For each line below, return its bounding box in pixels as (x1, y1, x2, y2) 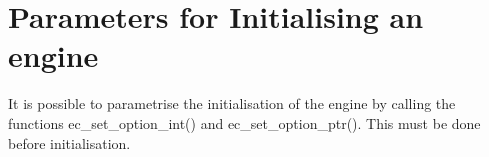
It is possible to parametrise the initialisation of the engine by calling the (8, 93, 456, 114)
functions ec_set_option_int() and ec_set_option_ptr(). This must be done (8, 112, 481, 133)
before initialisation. (8, 132, 131, 153)
